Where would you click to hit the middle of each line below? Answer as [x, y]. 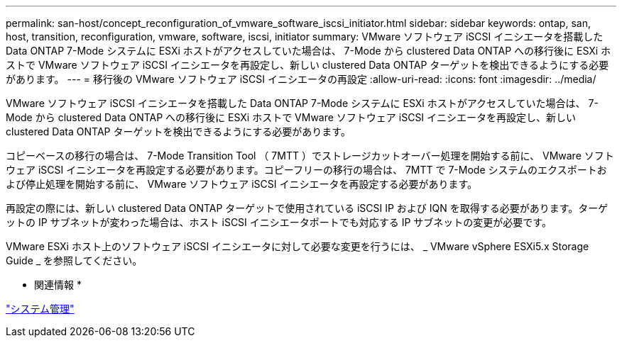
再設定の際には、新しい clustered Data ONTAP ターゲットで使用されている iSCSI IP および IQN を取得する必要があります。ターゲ [307, 208]
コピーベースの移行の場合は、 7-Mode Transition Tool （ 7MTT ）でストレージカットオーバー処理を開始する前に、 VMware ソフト [310, 156]
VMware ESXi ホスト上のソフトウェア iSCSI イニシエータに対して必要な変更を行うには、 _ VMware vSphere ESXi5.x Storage [298, 246]
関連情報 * [58, 285]
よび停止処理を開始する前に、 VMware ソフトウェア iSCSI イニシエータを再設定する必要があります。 [242, 184]
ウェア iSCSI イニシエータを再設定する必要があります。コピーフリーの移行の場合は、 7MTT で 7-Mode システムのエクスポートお [306, 170]
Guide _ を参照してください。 [74, 260]
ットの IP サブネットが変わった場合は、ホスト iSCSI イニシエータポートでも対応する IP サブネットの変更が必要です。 [279, 222]
